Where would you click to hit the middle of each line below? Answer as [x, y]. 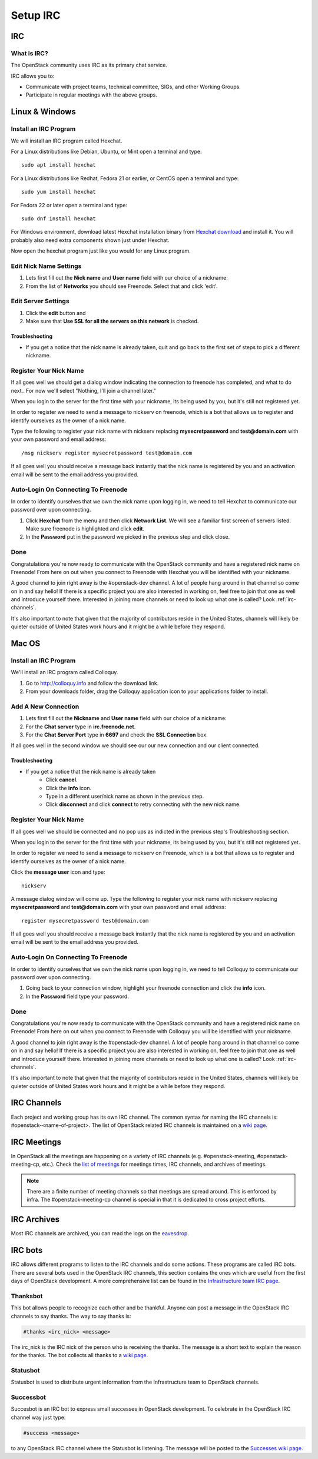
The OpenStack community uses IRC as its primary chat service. [89, 65]
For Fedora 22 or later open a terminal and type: [69, 205]
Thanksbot [27, 1296]
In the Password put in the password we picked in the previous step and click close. [128, 537]
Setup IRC [36, 15]
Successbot [29, 1397]
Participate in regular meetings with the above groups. [91, 95]
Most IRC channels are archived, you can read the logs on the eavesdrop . [100, 1233]
